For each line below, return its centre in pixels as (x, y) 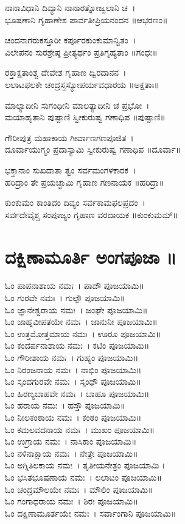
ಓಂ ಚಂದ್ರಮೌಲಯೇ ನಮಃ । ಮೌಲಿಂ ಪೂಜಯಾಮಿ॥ (79, 489)
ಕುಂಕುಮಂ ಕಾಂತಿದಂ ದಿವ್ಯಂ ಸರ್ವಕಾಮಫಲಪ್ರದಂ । (75, 202)
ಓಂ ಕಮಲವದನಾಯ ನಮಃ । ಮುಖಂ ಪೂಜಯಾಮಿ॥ (80, 429)
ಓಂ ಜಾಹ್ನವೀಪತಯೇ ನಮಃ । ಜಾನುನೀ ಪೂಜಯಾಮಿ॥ (81, 322)
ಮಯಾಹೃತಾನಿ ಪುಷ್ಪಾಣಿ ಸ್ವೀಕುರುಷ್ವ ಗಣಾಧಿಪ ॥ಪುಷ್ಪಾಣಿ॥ (85, 117)
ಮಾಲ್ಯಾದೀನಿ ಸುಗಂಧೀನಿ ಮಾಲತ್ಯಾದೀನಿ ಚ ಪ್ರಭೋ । (77, 105)
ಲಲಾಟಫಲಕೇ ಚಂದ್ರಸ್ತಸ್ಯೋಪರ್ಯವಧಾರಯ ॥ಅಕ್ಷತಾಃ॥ (82, 84)
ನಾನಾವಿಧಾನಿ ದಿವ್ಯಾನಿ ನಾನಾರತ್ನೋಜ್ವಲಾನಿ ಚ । (70, 7)
